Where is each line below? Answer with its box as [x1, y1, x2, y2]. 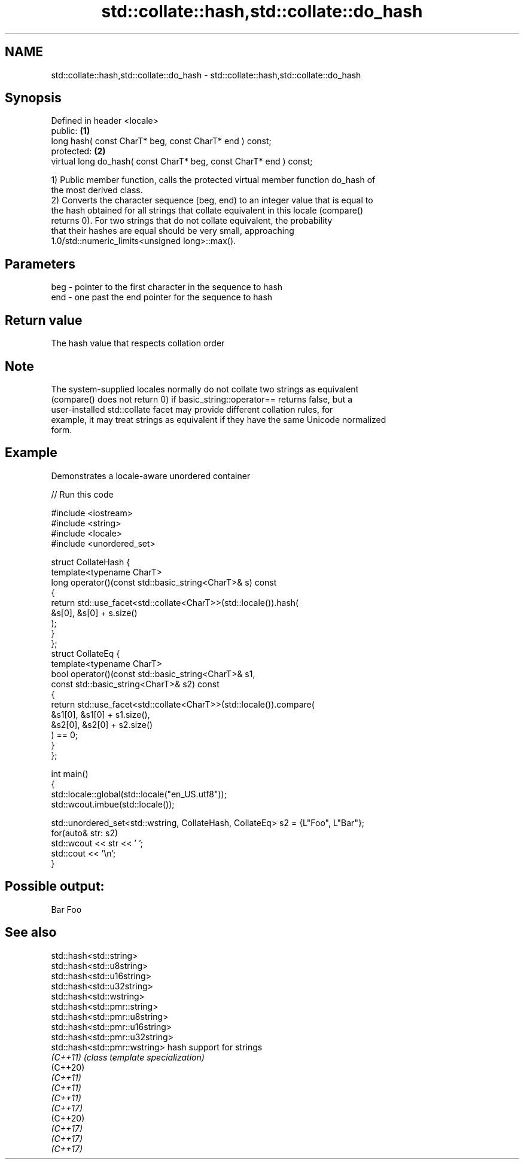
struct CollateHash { [51, 556, 130, 567]
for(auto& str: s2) [51, 827, 118, 838]
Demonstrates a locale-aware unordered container [51, 470, 251, 481]
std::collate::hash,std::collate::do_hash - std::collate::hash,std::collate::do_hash [51, 69, 361, 80]
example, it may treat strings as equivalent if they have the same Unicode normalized [51, 414, 386, 425]
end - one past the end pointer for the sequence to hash [51, 292, 273, 303]
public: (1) [51, 126, 90, 136]
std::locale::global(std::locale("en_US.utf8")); [51, 788, 227, 799]
